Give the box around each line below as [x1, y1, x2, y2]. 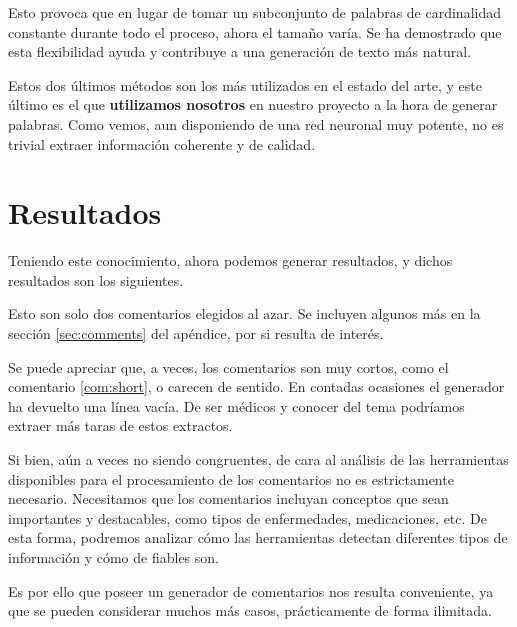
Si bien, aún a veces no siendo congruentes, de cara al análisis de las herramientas [8, 449, 509, 470]
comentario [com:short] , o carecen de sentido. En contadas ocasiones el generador [8, 376, 505, 397]
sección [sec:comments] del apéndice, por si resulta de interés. [8, 323, 384, 344]
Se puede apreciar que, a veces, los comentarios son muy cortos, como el [8, 356, 449, 377]
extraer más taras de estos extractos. [8, 415, 233, 436]
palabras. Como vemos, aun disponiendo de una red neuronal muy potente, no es [8, 113, 504, 134]
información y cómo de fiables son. [8, 547, 219, 567]
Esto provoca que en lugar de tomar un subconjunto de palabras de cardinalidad [8, 2, 502, 22]
